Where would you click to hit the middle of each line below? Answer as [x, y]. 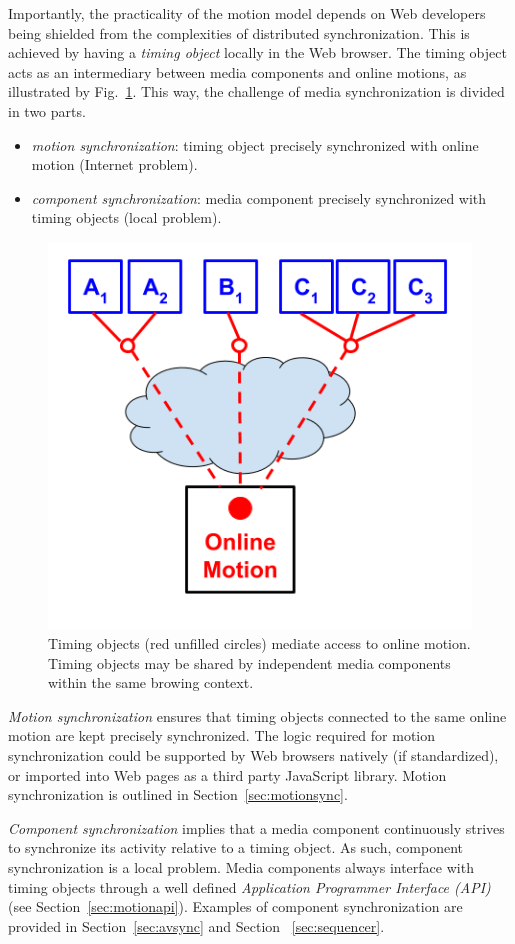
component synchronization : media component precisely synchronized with [259, 197]
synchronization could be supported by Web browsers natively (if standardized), [253, 755]
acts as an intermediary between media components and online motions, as [237, 71]
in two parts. [47, 110]
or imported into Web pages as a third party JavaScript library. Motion [227, 774]
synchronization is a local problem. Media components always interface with [241, 867]
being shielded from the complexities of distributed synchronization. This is [239, 32]
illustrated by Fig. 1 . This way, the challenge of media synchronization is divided [256, 91]
